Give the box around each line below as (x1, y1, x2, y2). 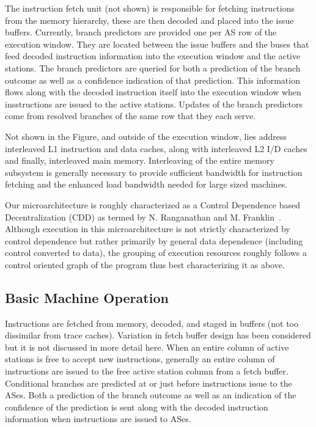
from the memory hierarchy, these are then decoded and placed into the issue (5, 13, 294, 26)
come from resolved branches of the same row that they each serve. (5, 109, 256, 122)
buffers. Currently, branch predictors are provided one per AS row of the (5, 26, 277, 38)
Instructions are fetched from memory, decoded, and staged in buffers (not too (5, 316, 299, 329)
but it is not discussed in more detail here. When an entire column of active (5, 340, 289, 353)
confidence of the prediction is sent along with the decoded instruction (5, 400, 268, 413)
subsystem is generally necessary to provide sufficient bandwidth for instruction (5, 166, 303, 178)
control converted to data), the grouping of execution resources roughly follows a (5, 246, 307, 259)
